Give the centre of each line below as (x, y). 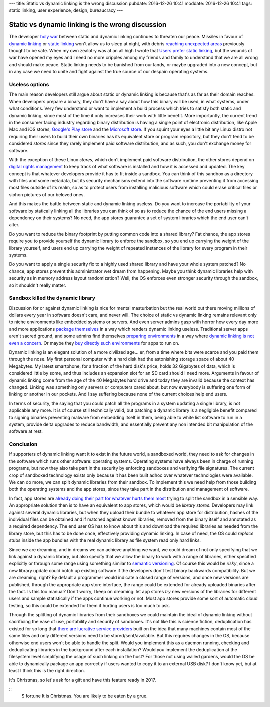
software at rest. (26, 431)
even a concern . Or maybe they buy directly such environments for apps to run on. (94, 343)
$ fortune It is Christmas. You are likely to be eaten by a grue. (85, 696)
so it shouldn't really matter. (38, 285)
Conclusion (23, 444)
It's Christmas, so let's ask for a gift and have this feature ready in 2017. (83, 680)
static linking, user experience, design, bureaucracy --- (66, 10)
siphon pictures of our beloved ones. (47, 194)
